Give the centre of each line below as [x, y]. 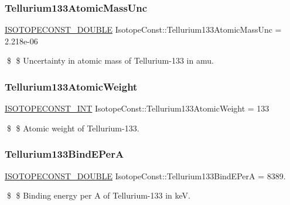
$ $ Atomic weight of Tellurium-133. [73, 128]
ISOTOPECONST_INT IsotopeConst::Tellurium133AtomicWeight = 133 [137, 108]
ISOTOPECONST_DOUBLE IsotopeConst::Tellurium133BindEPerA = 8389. [145, 176]
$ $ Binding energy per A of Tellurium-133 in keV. [98, 195]
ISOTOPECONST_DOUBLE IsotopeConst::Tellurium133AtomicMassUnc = [143, 29]
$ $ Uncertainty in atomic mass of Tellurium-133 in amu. [110, 60]
